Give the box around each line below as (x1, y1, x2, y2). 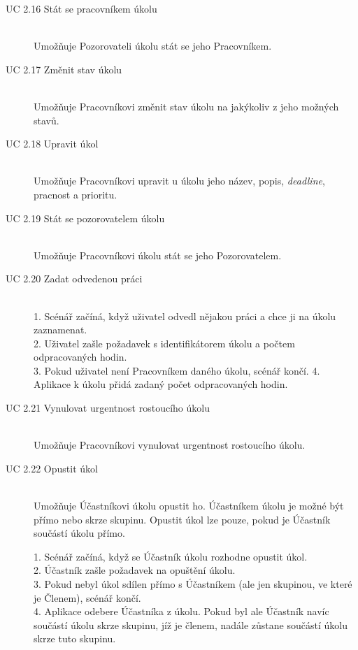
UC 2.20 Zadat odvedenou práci (6, 271, 143, 286)
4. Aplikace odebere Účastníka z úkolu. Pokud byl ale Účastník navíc (34, 604, 329, 619)
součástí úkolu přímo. (34, 526, 125, 540)
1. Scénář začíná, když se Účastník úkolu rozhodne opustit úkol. (34, 549, 308, 563)
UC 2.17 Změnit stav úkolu (6, 62, 122, 76)
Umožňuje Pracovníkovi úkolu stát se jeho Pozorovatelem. (34, 247, 282, 262)
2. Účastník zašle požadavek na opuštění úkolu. (34, 563, 236, 577)
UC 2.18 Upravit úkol (6, 136, 99, 151)
